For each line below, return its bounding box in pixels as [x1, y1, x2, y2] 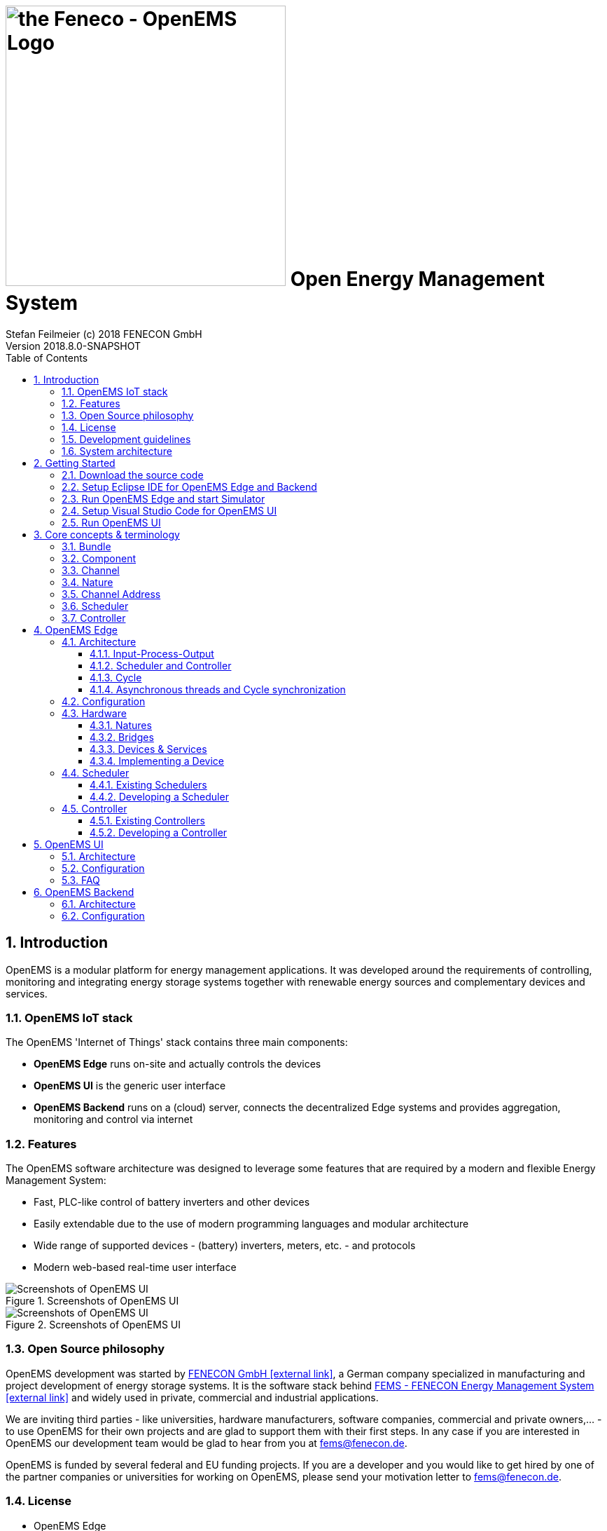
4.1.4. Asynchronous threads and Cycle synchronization [90, 683, 346, 695]
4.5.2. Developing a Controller [90, 826, 228, 838]
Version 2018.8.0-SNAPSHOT [6, 339, 141, 352]
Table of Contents [6, 351, 88, 364]
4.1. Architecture [62, 635, 137, 648]
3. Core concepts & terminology [34, 528, 180, 540]
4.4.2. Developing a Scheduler [90, 790, 229, 803]
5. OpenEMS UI [34, 838, 104, 850]
